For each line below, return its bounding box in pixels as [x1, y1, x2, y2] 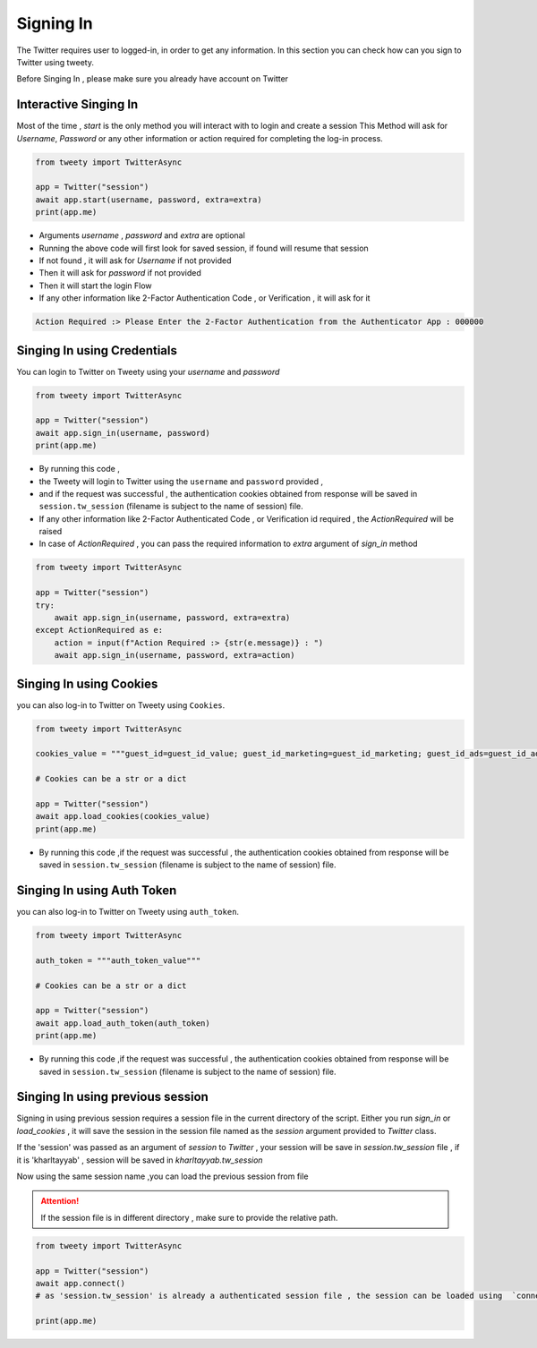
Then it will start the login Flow [38, 280, 152, 291]
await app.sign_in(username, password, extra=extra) [54, 613, 291, 623]
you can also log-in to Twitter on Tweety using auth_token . [16, 907, 240, 917]
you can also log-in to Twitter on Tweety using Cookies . [16, 699, 226, 711]
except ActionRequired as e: [35, 625, 164, 636]
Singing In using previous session [16, 1089, 209, 1105]
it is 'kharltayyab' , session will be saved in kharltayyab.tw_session [16, 1155, 263, 1165]
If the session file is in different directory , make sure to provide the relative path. [40, 1212, 338, 1223]
